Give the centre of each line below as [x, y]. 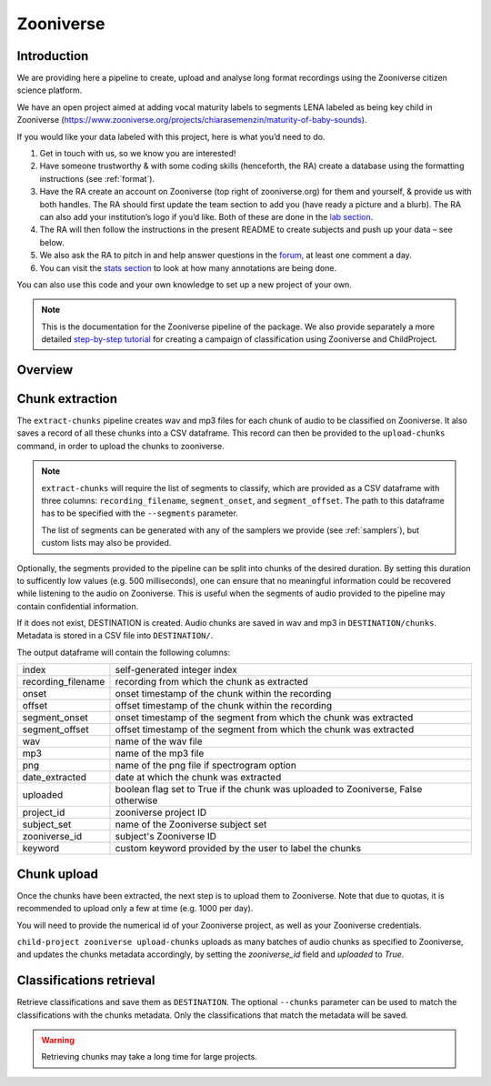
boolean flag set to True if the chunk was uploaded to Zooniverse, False [269, 789]
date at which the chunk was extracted [198, 778]
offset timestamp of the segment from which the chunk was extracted [265, 729]
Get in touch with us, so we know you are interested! [138, 154]
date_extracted [54, 778]
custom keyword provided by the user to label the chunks [238, 849]
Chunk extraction [67, 399]
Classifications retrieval [86, 981]
